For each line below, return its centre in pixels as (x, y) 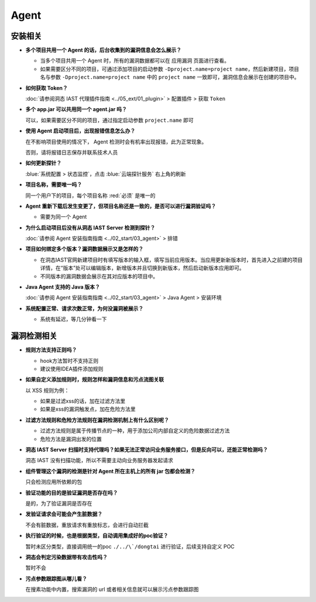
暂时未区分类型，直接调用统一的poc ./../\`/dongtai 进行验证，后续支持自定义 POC (130, 546)
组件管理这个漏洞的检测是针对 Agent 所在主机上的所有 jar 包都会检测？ (111, 471)
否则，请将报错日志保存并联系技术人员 (72, 152)
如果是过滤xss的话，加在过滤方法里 (83, 401)
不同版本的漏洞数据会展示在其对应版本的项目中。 (99, 276)
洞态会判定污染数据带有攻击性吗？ (66, 557)
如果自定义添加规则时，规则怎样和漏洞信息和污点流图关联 (95, 380)
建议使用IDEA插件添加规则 (72, 369)
